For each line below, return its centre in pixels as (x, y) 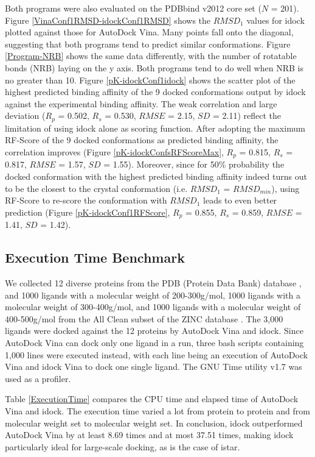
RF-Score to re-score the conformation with (86, 200)
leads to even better (240, 200)
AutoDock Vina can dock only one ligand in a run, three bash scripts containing (154, 343)
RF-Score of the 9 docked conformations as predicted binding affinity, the (142, 140)
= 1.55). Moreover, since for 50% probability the (194, 164)
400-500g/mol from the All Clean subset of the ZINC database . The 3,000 (144, 318)
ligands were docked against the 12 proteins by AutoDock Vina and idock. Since (154, 331)
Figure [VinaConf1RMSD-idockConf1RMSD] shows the (108, 20)
